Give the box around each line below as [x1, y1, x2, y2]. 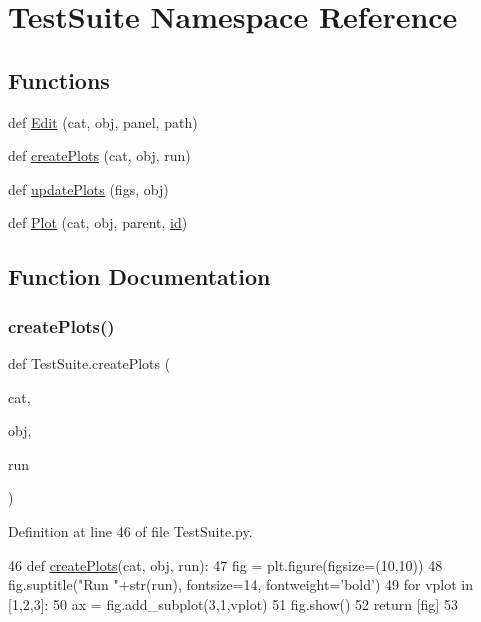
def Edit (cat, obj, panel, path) [8, 111, 198, 132]
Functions [8, 64, 110, 95]
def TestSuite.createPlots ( [8, 352, 171, 373]
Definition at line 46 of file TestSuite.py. [8, 520, 253, 541]
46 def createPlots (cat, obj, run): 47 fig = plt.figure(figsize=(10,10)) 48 [8, 554, 443, 575]
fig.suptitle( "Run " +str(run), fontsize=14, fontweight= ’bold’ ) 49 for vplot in [8, 574, 474, 595]
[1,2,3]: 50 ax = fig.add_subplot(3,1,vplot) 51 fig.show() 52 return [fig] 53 [8, 593, 458, 614]
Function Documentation [8, 261, 271, 292]
